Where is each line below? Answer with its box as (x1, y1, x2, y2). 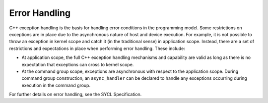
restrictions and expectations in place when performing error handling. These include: (9, 45, 186, 51)
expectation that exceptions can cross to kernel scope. (21, 61, 134, 67)
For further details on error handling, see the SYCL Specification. (9, 92, 142, 98)
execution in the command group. (21, 82, 91, 88)
